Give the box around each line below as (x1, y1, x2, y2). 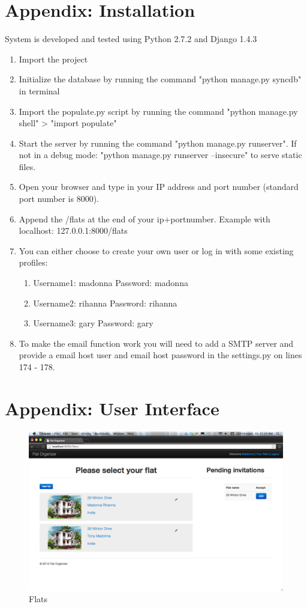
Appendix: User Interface (5, 395, 219, 420)
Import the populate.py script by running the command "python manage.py (19, 105, 298, 117)
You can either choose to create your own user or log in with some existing (19, 244, 294, 257)
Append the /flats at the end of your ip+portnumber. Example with (19, 212, 270, 225)
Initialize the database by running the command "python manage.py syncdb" (19, 73, 302, 85)
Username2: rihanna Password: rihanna (33, 296, 177, 309)
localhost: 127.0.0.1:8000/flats (19, 224, 128, 237)
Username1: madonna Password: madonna (33, 276, 188, 289)
